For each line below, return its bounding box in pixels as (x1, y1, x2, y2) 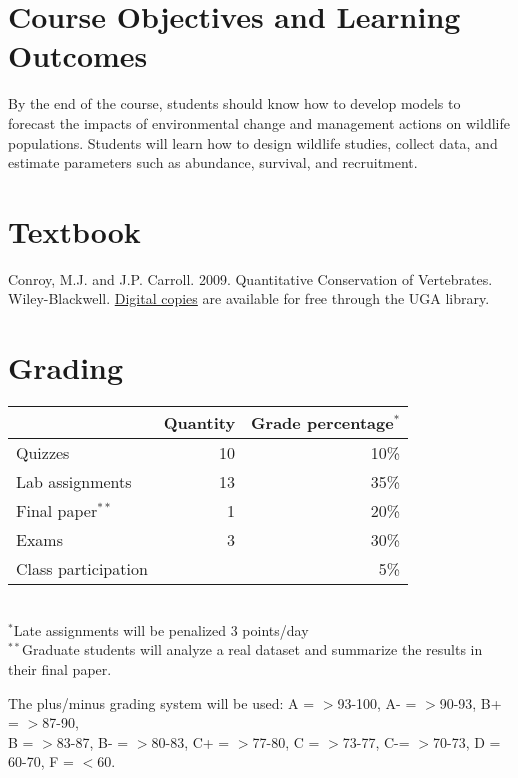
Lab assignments (16, 470, 132, 494)
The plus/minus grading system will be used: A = (8, 692, 315, 713)
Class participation (16, 557, 148, 581)
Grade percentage (251, 411, 394, 435)
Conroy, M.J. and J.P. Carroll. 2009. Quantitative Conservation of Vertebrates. (8, 268, 493, 289)
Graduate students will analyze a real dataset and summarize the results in (21, 639, 483, 660)
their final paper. (8, 658, 112, 679)
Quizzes (16, 441, 70, 465)
